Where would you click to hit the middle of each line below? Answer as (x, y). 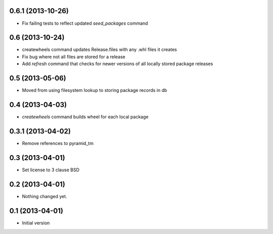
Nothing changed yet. (45, 196)
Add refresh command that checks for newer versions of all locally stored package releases (118, 64)
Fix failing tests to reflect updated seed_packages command (85, 23)
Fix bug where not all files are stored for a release (74, 57)
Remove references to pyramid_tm (58, 143)
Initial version (36, 223)
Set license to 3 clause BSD (51, 170)
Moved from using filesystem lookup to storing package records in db (95, 90)
